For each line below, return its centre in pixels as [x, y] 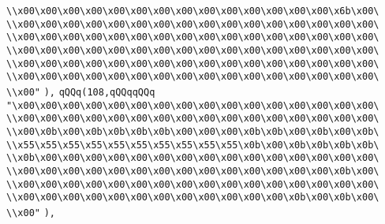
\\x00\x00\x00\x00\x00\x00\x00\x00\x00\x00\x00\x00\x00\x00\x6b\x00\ [193, 11]
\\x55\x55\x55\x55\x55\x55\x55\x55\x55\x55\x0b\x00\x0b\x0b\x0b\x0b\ [193, 145]
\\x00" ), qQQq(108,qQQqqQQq [81, 92]
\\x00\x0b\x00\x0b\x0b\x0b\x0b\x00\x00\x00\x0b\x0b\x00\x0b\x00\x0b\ [193, 131]
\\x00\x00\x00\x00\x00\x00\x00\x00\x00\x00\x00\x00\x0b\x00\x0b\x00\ [193, 198]
